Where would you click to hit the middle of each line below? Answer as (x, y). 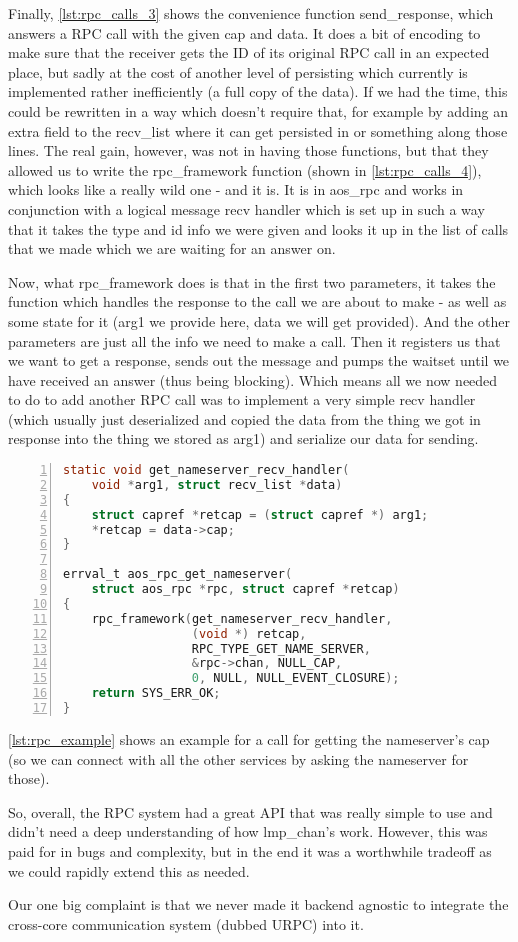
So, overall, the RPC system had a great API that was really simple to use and (250, 811)
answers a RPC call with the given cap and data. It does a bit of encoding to (244, 32)
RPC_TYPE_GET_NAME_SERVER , (281, 648)
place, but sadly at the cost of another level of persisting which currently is (238, 71)
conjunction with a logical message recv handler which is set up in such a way (246, 208)
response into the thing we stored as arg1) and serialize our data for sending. (243, 438)
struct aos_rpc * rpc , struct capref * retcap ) (245, 589)
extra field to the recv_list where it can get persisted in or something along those (258, 130)
